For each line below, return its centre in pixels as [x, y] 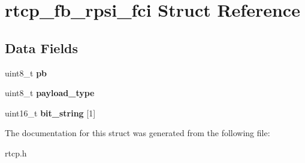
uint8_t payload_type [50, 93]
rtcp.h [16, 153]
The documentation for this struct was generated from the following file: [138, 133]
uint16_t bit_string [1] [50, 113]
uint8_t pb [26, 73]
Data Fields [42, 47]
